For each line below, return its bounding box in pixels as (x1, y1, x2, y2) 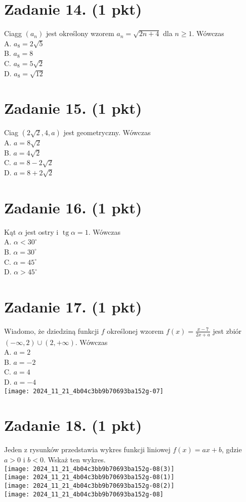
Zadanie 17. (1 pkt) (4, 296, 142, 317)
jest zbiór (213, 325, 242, 336)
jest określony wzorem (46, 28, 114, 39)
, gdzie (222, 444, 242, 455)
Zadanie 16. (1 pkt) (4, 197, 142, 217)
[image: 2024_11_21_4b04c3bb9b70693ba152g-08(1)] (4, 474, 175, 481)
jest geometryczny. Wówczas (63, 127, 151, 138)
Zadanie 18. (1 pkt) (4, 415, 142, 435)
